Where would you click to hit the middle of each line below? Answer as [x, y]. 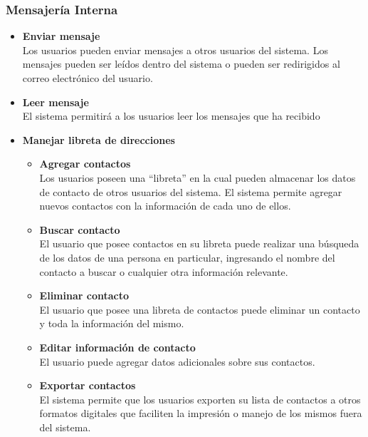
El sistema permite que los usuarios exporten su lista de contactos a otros [200, 399]
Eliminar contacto [84, 295]
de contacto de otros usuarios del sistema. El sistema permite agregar [191, 191]
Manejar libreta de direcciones [99, 139]
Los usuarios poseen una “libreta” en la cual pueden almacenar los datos [198, 177]
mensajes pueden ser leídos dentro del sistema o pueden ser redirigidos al [181, 64]
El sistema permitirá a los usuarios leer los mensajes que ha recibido [171, 116]
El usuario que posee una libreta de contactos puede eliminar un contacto [200, 309]
